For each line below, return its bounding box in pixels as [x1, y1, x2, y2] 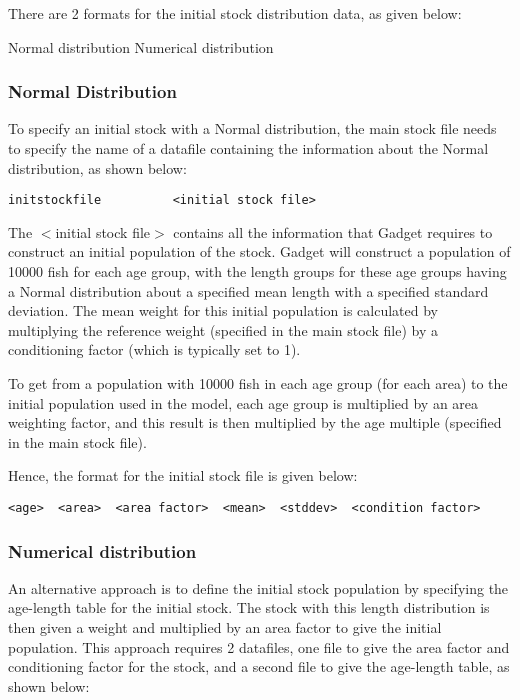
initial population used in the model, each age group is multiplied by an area [8, 392, 479, 413]
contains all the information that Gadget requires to [173, 221, 493, 242]
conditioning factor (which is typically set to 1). [8, 339, 301, 360]
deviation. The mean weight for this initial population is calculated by [8, 300, 438, 321]
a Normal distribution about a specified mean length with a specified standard [8, 280, 489, 301]
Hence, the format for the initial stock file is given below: [8, 465, 358, 486]
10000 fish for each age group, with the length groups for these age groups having [8, 261, 507, 282]
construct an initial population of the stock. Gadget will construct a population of [8, 241, 511, 262]
